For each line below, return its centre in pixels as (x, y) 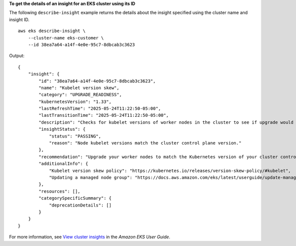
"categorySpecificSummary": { (75, 198)
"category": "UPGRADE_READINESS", (80, 95)
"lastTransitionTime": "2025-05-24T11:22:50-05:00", (104, 115)
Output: (17, 56)
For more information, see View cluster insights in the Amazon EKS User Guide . (90, 237)
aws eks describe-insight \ (52, 31)
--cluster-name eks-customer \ (66, 38)
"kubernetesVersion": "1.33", (75, 102)
